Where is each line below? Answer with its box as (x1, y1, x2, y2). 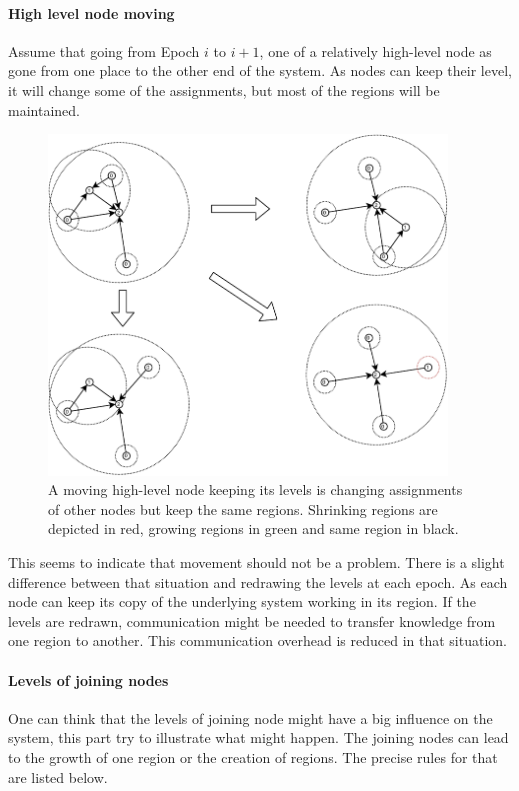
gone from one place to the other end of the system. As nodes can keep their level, (8, 60, 512, 81)
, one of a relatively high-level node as (259, 40, 492, 61)
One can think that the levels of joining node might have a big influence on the (8, 707, 493, 728)
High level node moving (8, 2, 175, 23)
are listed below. (8, 766, 108, 787)
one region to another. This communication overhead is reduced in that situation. (8, 630, 507, 651)
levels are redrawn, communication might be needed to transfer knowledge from (8, 610, 496, 631)
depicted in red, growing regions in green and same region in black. (48, 518, 459, 539)
